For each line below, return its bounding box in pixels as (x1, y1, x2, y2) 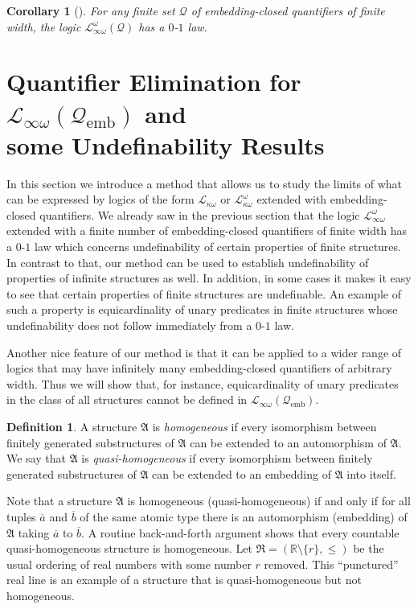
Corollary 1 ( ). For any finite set (6, 2, 175, 19)
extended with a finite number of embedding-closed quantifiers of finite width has (6, 222, 408, 239)
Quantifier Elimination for (6, 65, 301, 98)
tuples (6, 508, 36, 525)
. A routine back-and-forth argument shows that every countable (81, 524, 400, 541)
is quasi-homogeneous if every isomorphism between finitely (81, 450, 373, 467)
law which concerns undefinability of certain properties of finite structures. (35, 238, 401, 255)
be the (353, 540, 384, 557)
